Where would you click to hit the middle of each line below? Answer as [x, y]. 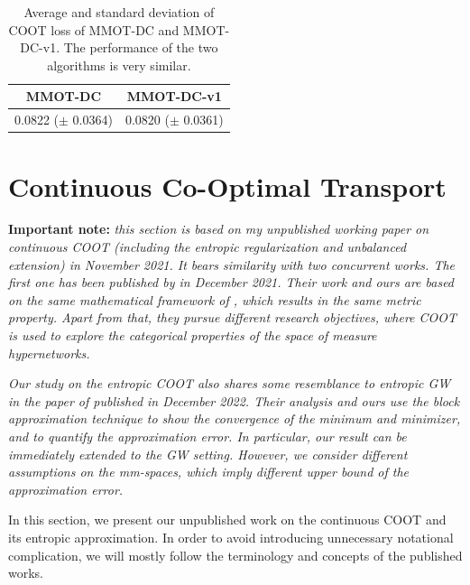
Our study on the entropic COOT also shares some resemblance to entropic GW [230, 383]
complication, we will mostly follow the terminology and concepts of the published [235, 555]
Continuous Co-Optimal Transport [227, 186]
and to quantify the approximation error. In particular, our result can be [207, 436]
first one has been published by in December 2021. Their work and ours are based [231, 282]
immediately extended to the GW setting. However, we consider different [208, 454]
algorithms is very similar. [119, 65]
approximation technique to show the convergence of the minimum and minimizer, [235, 418]
